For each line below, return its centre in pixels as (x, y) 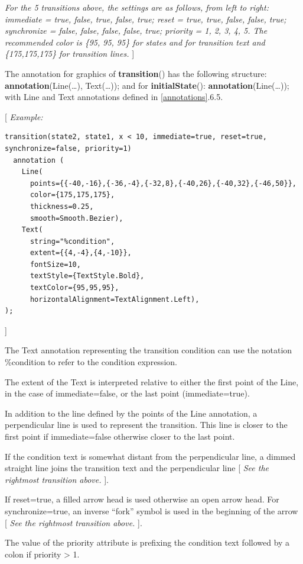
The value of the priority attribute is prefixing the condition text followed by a (147, 542)
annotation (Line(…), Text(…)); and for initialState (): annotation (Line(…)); (147, 85)
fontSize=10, (55, 264)
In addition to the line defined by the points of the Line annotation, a (131, 413)
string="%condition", (72, 241)
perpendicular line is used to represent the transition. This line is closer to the (146, 425)
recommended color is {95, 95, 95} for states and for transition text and (135, 42)
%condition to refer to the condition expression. (91, 362)
